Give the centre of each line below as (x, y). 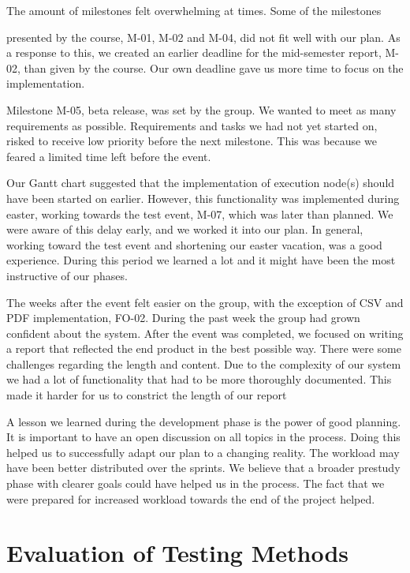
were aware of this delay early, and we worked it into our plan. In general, (185, 229)
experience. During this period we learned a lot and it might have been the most (201, 260)
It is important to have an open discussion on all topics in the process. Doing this (203, 437)
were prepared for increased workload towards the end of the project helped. (191, 498)
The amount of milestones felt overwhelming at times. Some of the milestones (194, 10)
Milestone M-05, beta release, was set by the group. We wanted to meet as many (201, 109)
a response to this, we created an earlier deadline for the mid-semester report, (194, 52)
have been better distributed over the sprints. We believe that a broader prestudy (203, 468)
